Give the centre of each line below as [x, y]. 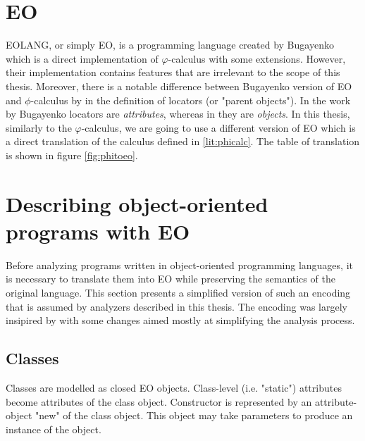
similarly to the [39, 127]
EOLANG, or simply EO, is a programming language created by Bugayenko [170, 45]
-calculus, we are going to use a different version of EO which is [218, 127]
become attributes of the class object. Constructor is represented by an [159, 401]
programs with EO [98, 231]
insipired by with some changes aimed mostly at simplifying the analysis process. [180, 320]
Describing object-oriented [137, 203]
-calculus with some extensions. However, [257, 58]
